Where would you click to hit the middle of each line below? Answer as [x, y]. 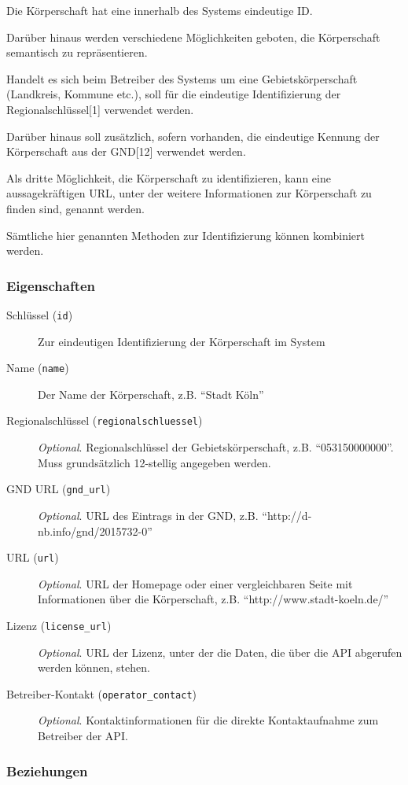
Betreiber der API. [83, 736]
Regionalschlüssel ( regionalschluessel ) [105, 420]
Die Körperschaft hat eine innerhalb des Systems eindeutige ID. [160, 10]
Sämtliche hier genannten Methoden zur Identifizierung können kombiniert [186, 235]
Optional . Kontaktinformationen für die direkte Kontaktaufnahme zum [208, 720]
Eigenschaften [51, 285]
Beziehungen [47, 770]
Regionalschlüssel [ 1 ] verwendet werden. [100, 109]
